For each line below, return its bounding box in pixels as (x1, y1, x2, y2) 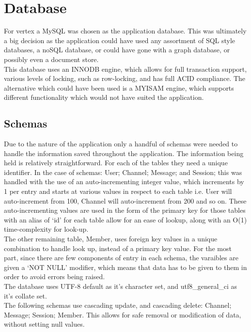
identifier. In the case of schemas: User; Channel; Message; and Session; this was (4, 167, 242, 177)
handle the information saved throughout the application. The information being (4, 148, 244, 158)
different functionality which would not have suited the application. (4, 92, 204, 102)
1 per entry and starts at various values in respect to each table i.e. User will (4, 186, 232, 196)
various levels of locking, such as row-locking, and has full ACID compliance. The (4, 73, 246, 83)
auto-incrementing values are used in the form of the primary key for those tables (4, 205, 246, 215)
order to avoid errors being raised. (4, 271, 105, 282)
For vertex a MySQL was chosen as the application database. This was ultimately (4, 26, 247, 36)
